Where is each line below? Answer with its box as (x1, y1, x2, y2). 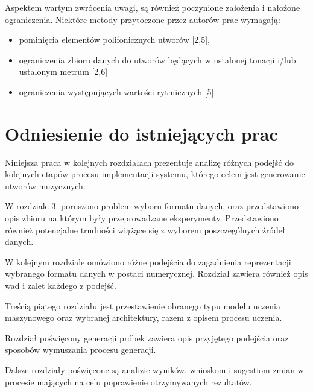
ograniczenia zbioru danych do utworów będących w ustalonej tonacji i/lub (19, 53, 296, 66)
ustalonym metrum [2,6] (19, 65, 108, 78)
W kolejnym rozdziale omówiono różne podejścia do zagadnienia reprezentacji (5, 255, 291, 268)
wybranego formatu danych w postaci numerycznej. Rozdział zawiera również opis (5, 267, 308, 280)
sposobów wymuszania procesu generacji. (5, 343, 156, 356)
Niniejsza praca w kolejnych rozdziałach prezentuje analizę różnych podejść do (5, 156, 294, 168)
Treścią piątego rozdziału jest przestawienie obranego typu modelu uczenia (5, 299, 280, 312)
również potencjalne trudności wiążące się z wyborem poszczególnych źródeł (5, 223, 285, 236)
